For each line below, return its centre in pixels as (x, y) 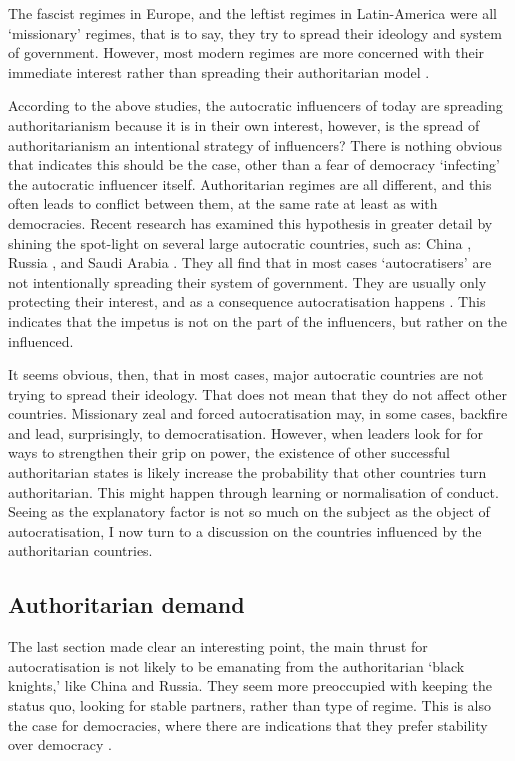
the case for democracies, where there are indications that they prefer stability (248, 724)
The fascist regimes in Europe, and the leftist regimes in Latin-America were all (252, 13)
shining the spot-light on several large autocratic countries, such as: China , (240, 242)
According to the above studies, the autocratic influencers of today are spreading (255, 105)
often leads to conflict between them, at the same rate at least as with (223, 203)
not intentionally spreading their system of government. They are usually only (247, 281)
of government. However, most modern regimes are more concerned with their (246, 52)
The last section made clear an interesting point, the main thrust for (218, 646)
